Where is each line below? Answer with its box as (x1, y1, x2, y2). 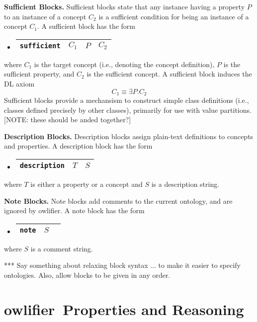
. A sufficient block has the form (37, 21, 135, 31)
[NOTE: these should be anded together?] (4, 114, 131, 125)
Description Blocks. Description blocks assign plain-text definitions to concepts (4, 131, 254, 141)
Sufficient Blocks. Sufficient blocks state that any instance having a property (4, 1, 245, 11)
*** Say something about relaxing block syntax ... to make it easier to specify (4, 260, 241, 270)
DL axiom (4, 78, 35, 88)
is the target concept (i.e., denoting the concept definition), (34, 59, 215, 69)
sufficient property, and (4, 69, 75, 79)
